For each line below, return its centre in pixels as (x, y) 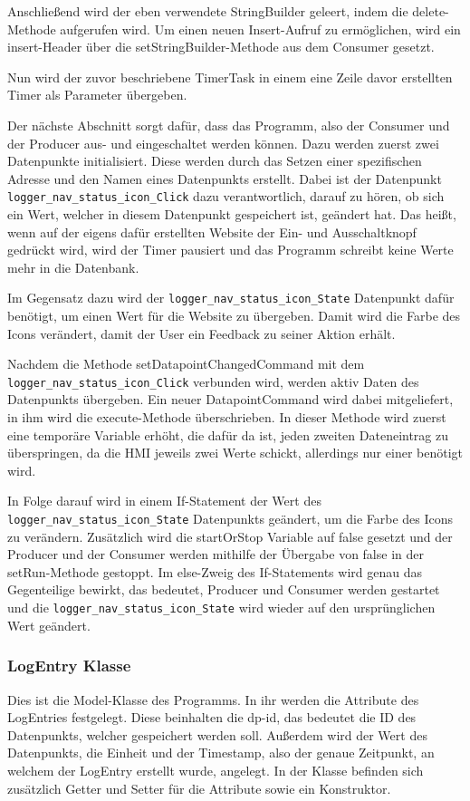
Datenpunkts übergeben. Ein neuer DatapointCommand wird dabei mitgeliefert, (230, 399)
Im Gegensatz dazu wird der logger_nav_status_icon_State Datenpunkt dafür (231, 298)
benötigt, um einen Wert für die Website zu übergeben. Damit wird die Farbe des (234, 316)
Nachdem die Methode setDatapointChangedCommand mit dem (186, 364)
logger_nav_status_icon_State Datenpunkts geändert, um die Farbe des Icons (230, 519)
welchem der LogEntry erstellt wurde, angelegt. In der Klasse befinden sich (216, 770)
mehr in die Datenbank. (73, 267)
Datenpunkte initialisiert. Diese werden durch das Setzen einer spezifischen (215, 161)
